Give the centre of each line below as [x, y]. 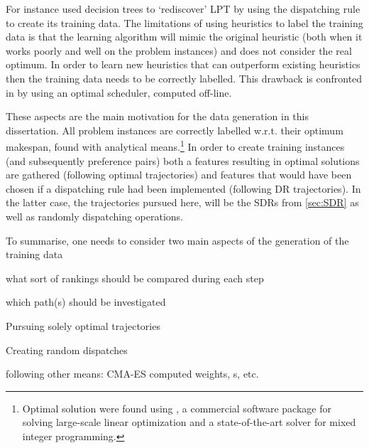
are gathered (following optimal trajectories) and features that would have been [179, 175]
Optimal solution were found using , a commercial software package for [177, 408]
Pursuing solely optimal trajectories [83, 325]
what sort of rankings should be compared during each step [135, 278]
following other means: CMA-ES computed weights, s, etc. [132, 374]
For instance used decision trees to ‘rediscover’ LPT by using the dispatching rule [183, 9]
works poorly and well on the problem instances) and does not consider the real [179, 50]
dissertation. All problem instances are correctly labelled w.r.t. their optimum [175, 130]
